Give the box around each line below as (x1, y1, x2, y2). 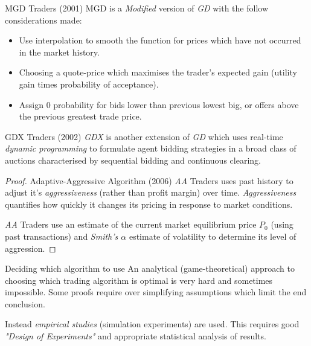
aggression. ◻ (5, 242, 56, 254)
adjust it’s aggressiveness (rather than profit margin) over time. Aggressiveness (5, 186, 297, 199)
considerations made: (5, 13, 82, 26)
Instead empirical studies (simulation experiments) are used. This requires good (5, 318, 300, 330)
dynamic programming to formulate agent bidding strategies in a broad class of (5, 142, 297, 155)
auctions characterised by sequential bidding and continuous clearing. (5, 153, 261, 166)
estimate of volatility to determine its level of (129, 229, 297, 242)
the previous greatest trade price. (19, 110, 142, 123)
